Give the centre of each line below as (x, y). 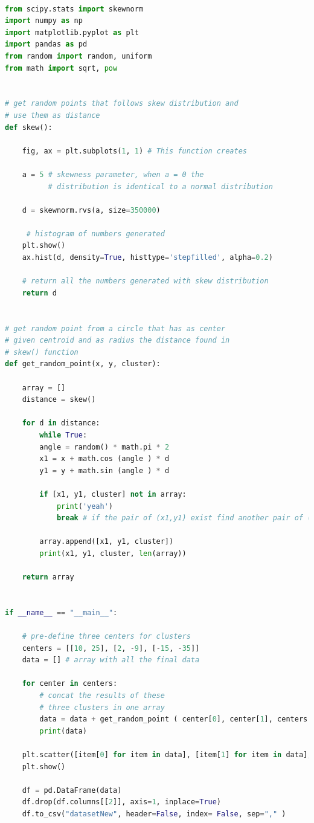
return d (39, 293)
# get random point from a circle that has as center (115, 328)
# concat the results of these (102, 696)
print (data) (63, 731)
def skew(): (29, 127)
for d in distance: (61, 423)
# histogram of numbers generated (95, 234)
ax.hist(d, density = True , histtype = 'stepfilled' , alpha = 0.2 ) (147, 258)
